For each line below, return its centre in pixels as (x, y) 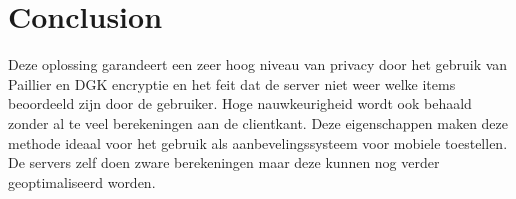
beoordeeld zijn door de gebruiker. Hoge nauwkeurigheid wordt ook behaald (240, 103)
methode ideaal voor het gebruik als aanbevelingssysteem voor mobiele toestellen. (258, 142)
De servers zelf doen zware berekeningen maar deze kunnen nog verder (224, 162)
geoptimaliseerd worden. (82, 181)
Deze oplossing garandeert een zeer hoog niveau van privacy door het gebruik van (258, 64)
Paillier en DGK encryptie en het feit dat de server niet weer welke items (232, 83)
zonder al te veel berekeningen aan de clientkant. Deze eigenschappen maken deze (258, 122)
